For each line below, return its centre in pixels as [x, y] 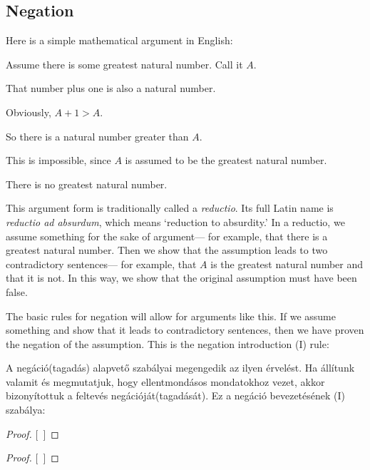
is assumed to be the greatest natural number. [226, 160]
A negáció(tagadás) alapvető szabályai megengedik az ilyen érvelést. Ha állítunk [180, 368]
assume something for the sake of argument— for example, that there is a [167, 236]
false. [17, 291]
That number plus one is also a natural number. [111, 88]
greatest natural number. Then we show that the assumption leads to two [167, 250]
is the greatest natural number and [287, 264]
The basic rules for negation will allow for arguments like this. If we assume [171, 316]
